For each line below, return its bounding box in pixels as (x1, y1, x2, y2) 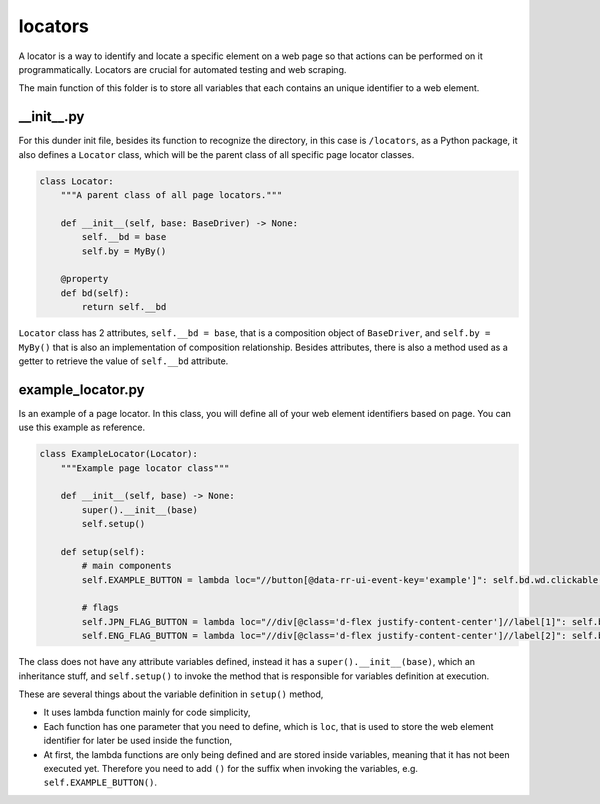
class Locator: (39, 175, 114, 187)
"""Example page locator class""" (60, 462, 230, 474)
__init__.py (18, 108, 85, 125)
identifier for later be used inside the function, (43, 735, 233, 747)
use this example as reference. (18, 421, 146, 434)
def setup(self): (60, 546, 146, 557)
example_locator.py (18, 381, 145, 398)
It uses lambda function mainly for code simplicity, (43, 706, 251, 719)
